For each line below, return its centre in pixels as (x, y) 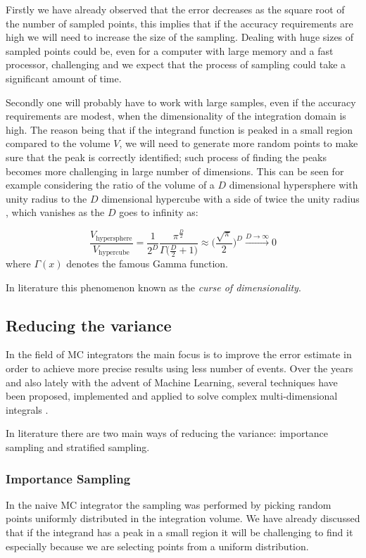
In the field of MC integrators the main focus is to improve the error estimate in (179, 354)
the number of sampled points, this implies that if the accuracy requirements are (179, 23)
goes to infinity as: (159, 212)
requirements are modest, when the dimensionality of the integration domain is (176, 116)
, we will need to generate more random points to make (239, 143)
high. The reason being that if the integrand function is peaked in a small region (179, 129)
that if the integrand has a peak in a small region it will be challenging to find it (179, 532)
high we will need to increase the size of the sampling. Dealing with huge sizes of (180, 37)
